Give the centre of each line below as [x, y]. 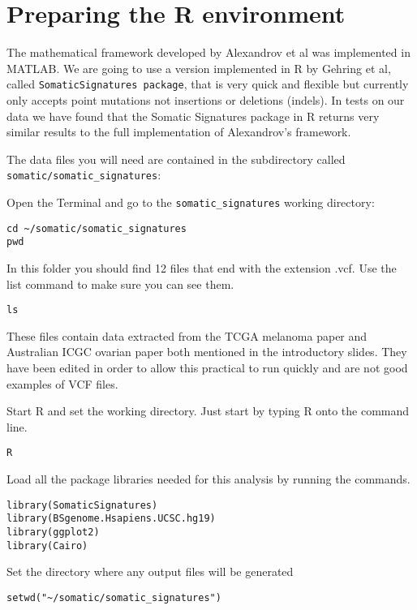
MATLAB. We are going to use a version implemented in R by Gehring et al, [199, 68]
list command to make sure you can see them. [120, 284]
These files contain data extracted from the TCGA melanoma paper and [187, 335]
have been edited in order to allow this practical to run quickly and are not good [207, 367]
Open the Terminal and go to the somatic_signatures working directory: [191, 202]
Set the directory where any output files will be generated [150, 571]
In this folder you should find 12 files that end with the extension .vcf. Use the [202, 267]
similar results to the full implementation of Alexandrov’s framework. [179, 132]
